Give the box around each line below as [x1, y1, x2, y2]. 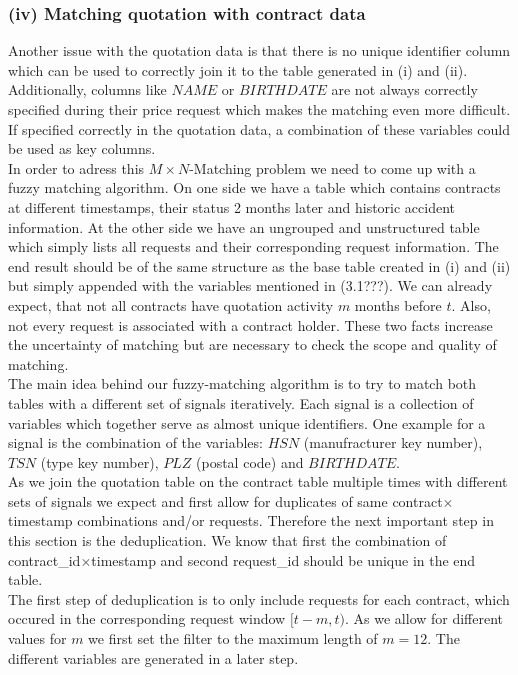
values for [8, 628, 67, 649]
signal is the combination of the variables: [8, 432, 263, 453]
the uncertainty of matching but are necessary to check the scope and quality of [8, 334, 497, 355]
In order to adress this [8, 157, 145, 178]
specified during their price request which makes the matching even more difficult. [8, 99, 511, 119]
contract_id [8, 549, 81, 570]
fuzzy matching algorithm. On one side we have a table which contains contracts [8, 177, 501, 198]
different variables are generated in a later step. [8, 647, 299, 668]
